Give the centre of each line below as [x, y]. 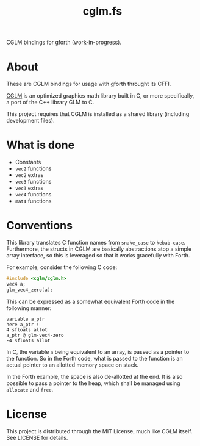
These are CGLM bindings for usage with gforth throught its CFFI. [89, 84]
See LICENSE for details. [37, 437]
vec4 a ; [16, 284]
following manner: [29, 308]
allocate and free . [30, 389]
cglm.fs [102, 11]
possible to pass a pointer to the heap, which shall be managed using [93, 383]
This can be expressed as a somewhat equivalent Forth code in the [91, 301]
